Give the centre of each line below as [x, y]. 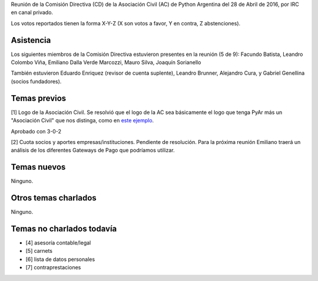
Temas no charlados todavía [64, 228]
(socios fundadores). [36, 81]
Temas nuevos [38, 167]
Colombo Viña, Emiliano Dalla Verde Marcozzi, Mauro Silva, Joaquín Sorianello [106, 62]
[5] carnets [39, 251]
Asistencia [31, 40]
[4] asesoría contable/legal [58, 243]
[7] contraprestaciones [53, 267]
